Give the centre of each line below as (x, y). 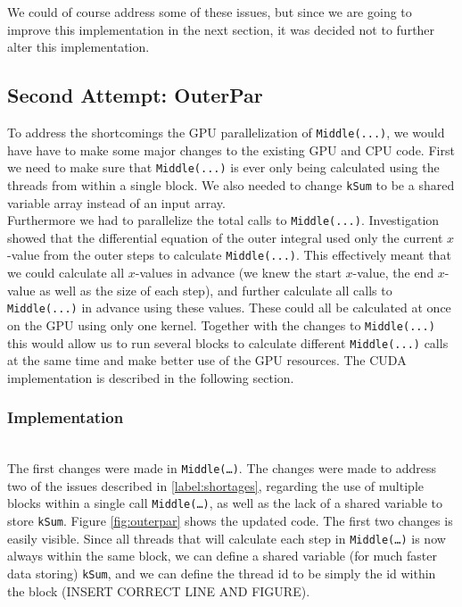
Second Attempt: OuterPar (135, 95)
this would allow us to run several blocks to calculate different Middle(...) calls (228, 342)
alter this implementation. (78, 47)
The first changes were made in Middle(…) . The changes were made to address (222, 468)
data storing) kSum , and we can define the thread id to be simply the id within (222, 574)
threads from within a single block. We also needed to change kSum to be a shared (231, 184)
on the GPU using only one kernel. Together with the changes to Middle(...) (221, 324)
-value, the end (393, 273)
